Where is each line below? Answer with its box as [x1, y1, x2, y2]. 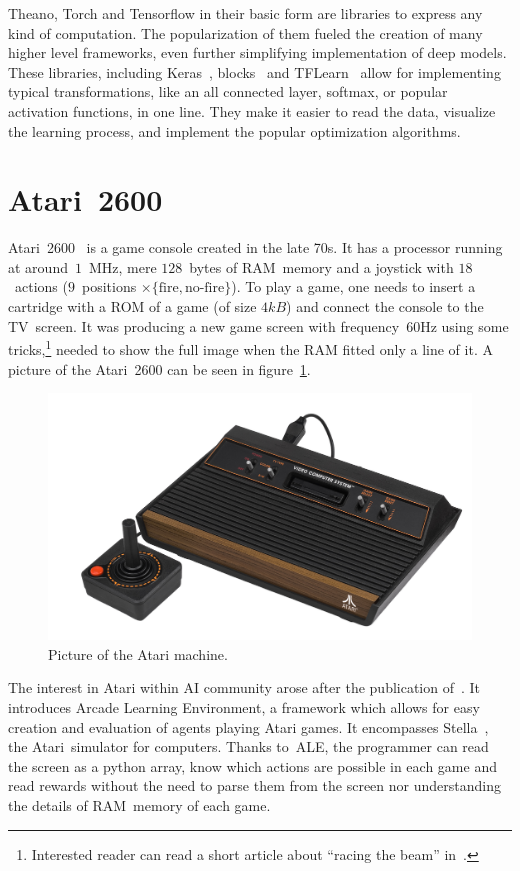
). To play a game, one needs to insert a [231, 276, 476, 297]
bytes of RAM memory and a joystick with [189, 256, 454, 277]
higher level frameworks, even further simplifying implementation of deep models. [8, 42, 507, 63]
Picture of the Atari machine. [48, 643, 228, 664]
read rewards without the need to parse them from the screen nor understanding [8, 775, 501, 796]
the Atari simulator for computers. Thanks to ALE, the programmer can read [8, 736, 489, 757]
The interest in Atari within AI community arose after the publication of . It [8, 677, 481, 698]
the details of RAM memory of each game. [8, 795, 271, 816]
